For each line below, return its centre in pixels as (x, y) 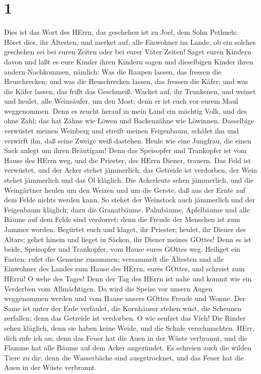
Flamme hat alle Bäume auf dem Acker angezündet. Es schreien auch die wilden (128, 348)
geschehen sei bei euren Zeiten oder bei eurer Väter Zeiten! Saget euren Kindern (128, 52)
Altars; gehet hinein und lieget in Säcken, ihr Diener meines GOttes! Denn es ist (128, 239)
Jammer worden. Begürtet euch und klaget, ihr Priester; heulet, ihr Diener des (125, 229)
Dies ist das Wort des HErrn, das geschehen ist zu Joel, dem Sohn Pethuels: (121, 32)
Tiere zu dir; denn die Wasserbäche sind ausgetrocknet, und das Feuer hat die (124, 357)
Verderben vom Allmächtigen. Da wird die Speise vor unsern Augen (108, 288)
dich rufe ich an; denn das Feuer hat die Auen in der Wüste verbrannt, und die (126, 338)
